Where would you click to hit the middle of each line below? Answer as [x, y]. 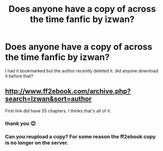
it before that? [19, 76]
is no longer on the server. [37, 143]
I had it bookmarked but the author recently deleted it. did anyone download [82, 71]
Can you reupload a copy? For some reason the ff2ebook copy [80, 136]
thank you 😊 [20, 123]
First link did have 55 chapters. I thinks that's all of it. [58, 110]
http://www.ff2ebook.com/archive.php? [68, 91]
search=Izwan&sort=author [48, 99]
